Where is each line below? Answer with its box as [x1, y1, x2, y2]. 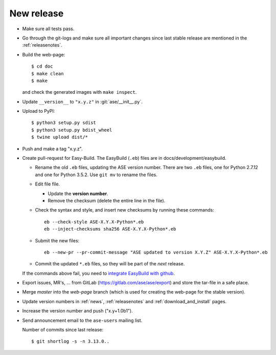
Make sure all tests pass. [22, 26, 75, 32]
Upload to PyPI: [22, 108, 55, 114]
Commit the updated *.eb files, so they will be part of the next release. [35, 261, 185, 267]
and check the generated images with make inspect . [22, 89, 137, 95]
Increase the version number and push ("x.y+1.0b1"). [22, 308, 133, 314]
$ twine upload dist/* [31, 134, 88, 140]
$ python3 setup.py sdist [31, 120, 97, 126]
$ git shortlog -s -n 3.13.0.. [31, 339, 110, 344]
